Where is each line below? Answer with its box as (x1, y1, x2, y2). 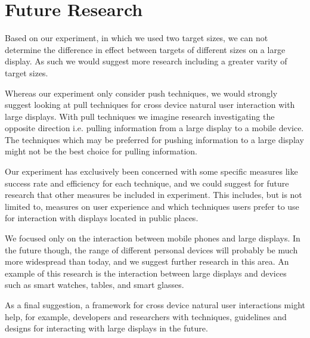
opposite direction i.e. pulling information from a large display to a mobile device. (5, 122, 304, 134)
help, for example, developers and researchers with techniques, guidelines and (5, 310, 287, 323)
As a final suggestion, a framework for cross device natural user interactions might (5, 299, 306, 311)
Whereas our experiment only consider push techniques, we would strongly (5, 86, 278, 99)
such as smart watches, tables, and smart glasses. (5, 278, 184, 291)
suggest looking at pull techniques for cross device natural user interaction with (5, 98, 295, 111)
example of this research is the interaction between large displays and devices (5, 266, 287, 279)
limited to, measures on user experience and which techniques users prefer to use (5, 200, 299, 212)
